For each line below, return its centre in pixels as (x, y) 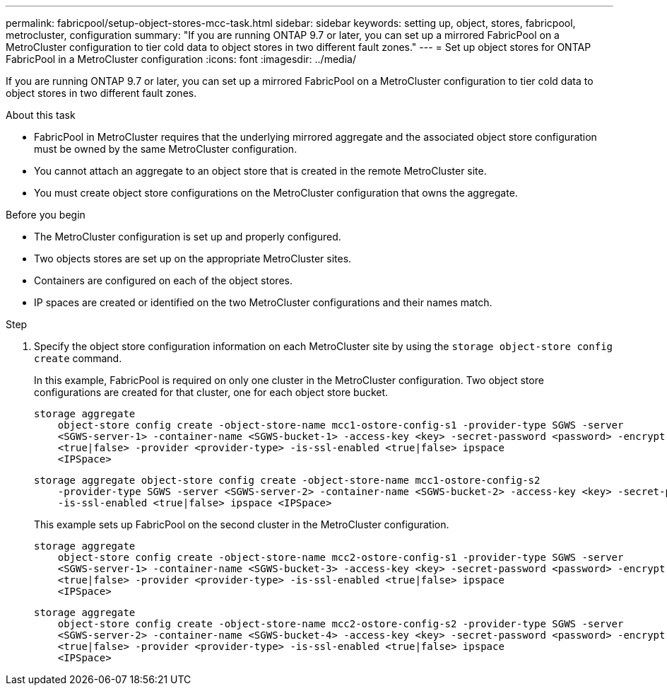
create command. (78, 358)
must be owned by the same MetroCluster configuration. (166, 149)
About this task (41, 115)
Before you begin (46, 215)
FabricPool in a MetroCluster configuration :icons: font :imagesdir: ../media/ (181, 59)
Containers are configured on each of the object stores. (163, 280)
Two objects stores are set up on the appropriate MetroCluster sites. (193, 259)
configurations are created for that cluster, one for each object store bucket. (211, 392)
